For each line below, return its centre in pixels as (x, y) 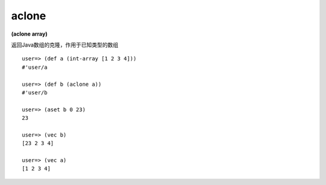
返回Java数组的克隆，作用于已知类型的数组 (65, 45)
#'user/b (35, 92)
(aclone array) (29, 34)
